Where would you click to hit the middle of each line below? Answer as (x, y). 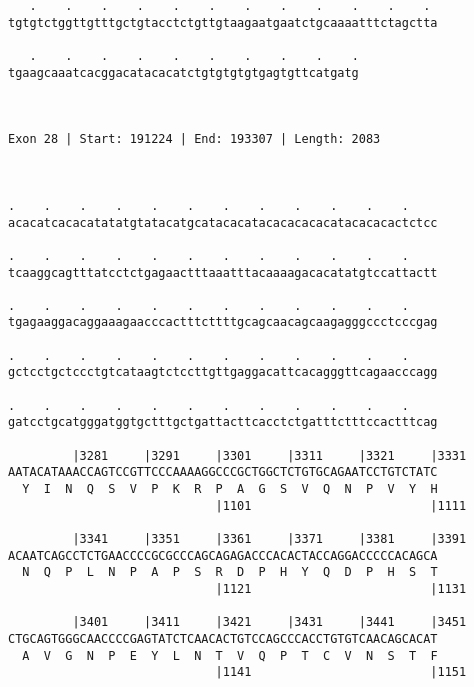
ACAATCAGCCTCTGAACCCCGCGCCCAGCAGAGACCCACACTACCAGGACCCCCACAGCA (223, 555)
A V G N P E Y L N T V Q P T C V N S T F (230, 655)
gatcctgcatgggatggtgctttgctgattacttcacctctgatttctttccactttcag (223, 422)
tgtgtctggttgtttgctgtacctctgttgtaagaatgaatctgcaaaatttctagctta (223, 22)
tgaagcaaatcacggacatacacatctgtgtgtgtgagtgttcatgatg (183, 72)
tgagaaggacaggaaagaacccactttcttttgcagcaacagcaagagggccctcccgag (223, 322)
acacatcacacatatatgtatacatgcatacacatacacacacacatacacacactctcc (223, 222)
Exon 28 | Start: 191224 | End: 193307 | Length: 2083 (194, 139)
